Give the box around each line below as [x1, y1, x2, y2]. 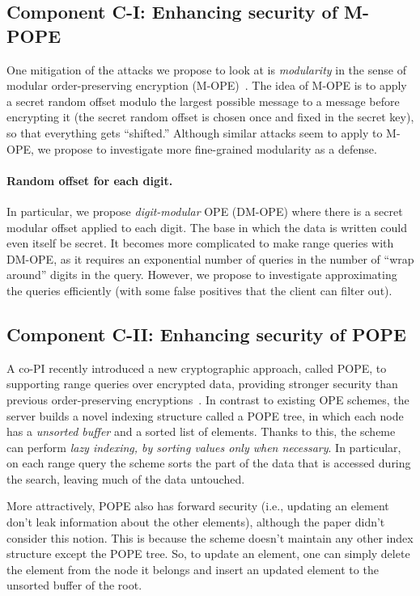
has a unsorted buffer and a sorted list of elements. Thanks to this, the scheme [6, 423, 396, 440]
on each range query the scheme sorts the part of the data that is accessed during [6, 454, 411, 471]
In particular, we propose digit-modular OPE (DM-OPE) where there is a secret [6, 202, 403, 219]
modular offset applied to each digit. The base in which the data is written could [6, 218, 407, 235]
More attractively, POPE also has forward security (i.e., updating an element [6, 497, 389, 514]
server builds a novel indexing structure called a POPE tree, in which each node [6, 407, 404, 424]
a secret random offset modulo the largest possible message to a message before [6, 92, 400, 109]
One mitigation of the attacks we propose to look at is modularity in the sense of [6, 61, 406, 78]
